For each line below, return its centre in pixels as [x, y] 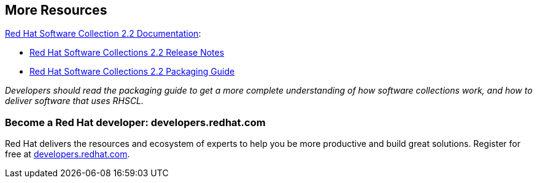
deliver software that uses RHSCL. [75, 101]
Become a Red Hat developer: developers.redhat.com [135, 122]
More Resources [56, 10]
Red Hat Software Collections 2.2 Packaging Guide [132, 72]
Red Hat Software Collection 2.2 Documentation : [103, 34]
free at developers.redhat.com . [68, 154]
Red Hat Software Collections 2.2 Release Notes [127, 53]
